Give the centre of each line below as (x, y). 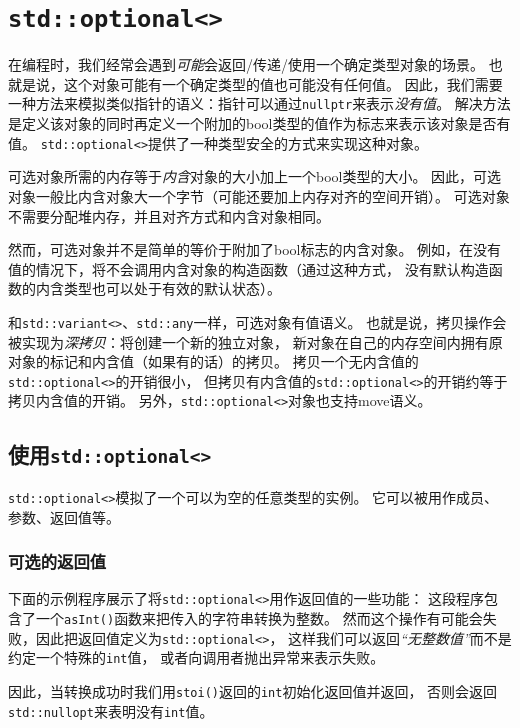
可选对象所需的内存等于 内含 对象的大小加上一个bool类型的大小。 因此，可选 (255, 176)
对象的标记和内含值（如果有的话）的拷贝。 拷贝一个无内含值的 (213, 361)
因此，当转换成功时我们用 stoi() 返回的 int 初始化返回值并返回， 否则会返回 (253, 690)
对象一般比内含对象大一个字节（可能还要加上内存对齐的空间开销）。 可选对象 (259, 195)
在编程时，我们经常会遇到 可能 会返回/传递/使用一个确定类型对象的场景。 (246, 64)
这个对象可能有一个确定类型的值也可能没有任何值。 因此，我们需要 (283, 83)
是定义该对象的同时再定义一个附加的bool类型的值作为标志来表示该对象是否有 (259, 123)
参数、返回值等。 (64, 516)
